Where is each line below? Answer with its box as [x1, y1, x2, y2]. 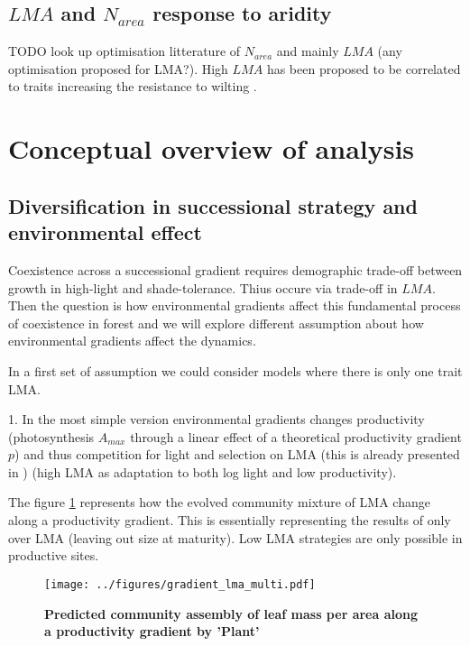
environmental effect [8, 218, 202, 246]
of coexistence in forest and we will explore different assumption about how [8, 313, 424, 332]
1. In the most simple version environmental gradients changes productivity [8, 410, 425, 429]
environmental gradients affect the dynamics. [8, 331, 256, 350]
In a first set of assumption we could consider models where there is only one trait [8, 361, 463, 380]
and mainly [276, 42, 339, 60]
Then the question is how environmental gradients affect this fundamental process [8, 296, 461, 315]
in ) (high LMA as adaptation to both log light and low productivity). [8, 462, 397, 481]
